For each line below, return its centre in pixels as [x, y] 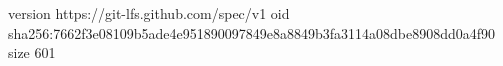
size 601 [32, 52]
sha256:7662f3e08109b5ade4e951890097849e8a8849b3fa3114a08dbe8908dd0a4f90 [252, 32]
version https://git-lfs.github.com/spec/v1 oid [149, 13]
